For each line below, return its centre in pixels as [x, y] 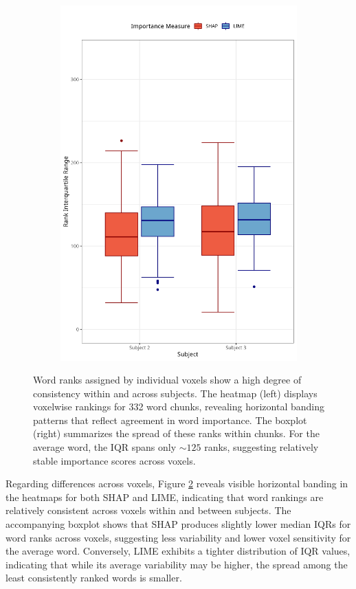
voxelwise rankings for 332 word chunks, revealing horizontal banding [179, 407]
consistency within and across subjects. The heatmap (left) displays [175, 393]
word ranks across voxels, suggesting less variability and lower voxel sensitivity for [178, 537]
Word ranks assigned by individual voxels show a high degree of [167, 380]
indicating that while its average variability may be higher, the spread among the [177, 564]
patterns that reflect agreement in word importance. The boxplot [170, 420]
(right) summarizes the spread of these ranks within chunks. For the [176, 433]
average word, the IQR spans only [105, 447]
